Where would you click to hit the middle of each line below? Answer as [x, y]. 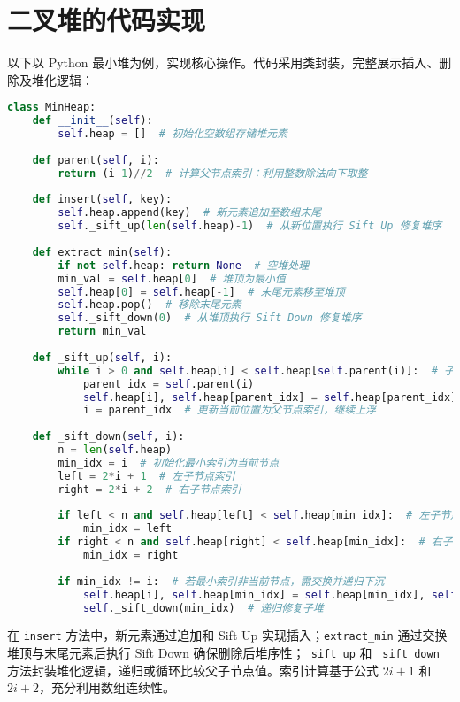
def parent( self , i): [96, 160]
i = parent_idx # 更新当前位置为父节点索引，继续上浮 [229, 410]
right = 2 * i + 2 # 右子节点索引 [149, 489]
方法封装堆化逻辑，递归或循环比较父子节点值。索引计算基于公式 [193, 670]
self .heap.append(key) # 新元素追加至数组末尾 [190, 213]
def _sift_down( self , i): [108, 437]
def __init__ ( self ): [92, 121]
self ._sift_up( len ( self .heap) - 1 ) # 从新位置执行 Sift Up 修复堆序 [250, 226]
